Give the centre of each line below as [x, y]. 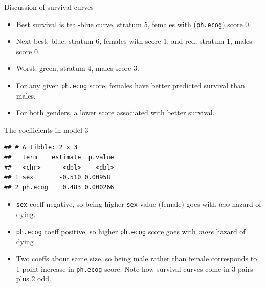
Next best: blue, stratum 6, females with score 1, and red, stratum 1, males [134, 41]
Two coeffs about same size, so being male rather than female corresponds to [137, 258]
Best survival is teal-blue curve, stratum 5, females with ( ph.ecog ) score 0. [134, 24]
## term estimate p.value [59, 158]
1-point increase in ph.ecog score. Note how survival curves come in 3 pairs [135, 268]
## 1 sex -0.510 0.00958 [57, 177]
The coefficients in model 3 [46, 129]
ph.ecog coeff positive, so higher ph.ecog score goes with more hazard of [131, 231]
